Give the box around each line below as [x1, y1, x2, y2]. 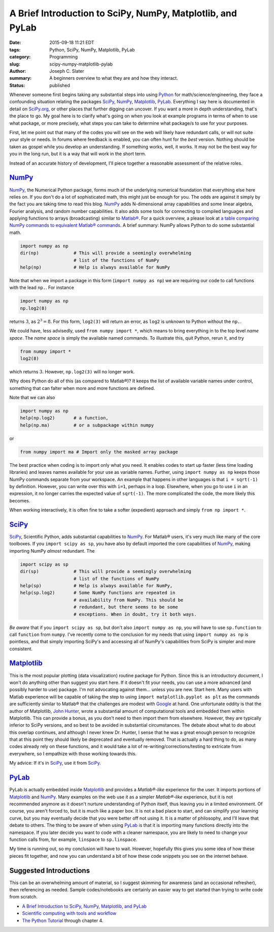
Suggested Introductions [9, 866, 90, 875]
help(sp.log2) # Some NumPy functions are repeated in [20, 590, 176, 596]
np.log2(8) [20, 305, 47, 311]
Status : [9, 82, 25, 88]
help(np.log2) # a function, [20, 415, 109, 421]
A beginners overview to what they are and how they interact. [49, 75, 179, 81]
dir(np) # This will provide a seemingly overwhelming [20, 250, 192, 256]
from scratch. [9, 894, 38, 900]
